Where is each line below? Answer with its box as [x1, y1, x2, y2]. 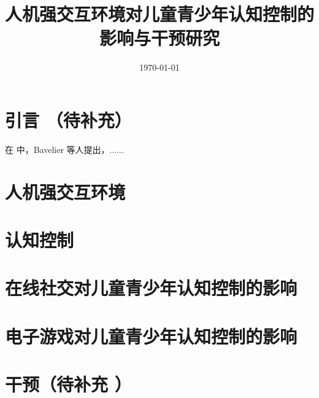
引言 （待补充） [5, 107, 132, 132]
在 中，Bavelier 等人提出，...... [5, 142, 124, 155]
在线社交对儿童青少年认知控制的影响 [5, 275, 298, 300]
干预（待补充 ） [5, 372, 132, 397]
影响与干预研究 [99, 25, 220, 50]
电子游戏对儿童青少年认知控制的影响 [5, 323, 298, 348]
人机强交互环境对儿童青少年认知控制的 [5, 1, 315, 26]
